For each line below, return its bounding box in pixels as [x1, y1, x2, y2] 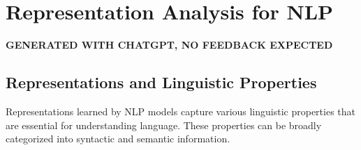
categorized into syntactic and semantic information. [6, 131, 230, 146]
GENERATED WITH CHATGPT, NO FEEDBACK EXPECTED [6, 37, 333, 52]
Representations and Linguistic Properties [6, 72, 317, 93]
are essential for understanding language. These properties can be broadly [6, 117, 322, 132]
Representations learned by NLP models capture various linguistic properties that [6, 103, 356, 118]
